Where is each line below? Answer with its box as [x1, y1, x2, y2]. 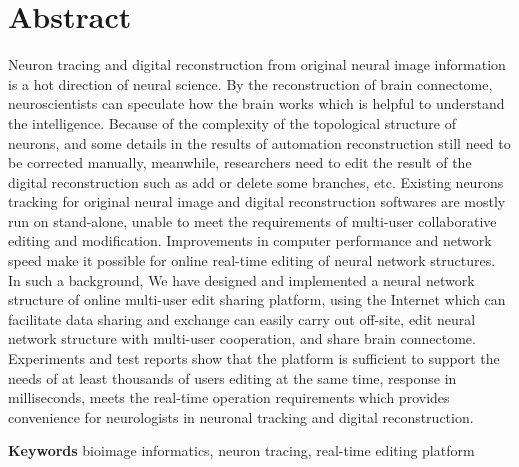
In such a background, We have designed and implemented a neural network [8, 269, 475, 290]
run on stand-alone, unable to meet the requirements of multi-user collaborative [8, 210, 497, 231]
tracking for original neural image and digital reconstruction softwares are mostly [8, 191, 506, 212]
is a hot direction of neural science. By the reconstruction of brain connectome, [8, 73, 493, 94]
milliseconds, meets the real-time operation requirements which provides [8, 387, 450, 408]
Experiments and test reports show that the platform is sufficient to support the [8, 348, 500, 369]
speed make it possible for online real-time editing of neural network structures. [8, 250, 496, 271]
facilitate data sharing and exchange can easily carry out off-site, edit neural [8, 308, 476, 329]
